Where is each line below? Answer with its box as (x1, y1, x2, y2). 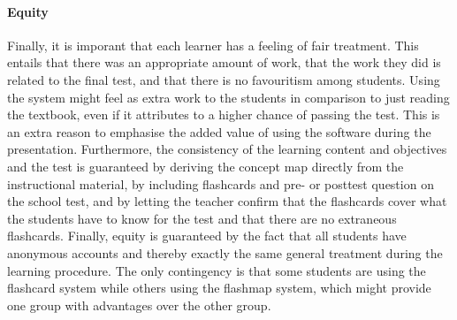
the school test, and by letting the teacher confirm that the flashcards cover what (7, 192, 447, 210)
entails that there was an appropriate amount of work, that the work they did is (7, 53, 441, 72)
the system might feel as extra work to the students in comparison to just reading (7, 88, 450, 106)
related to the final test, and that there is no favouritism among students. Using (7, 70, 440, 88)
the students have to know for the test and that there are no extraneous (7, 209, 397, 227)
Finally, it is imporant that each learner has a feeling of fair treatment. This (7, 35, 419, 54)
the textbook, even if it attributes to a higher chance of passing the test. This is (7, 105, 440, 124)
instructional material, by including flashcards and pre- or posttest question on (7, 174, 434, 193)
